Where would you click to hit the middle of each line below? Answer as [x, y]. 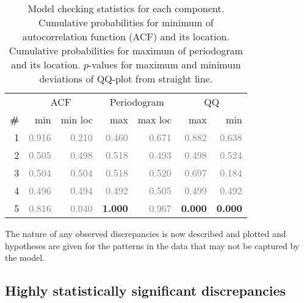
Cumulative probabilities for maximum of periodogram [126, 50]
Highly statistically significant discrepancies [146, 290]
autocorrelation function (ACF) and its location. [126, 36]
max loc [154, 119]
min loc [77, 119]
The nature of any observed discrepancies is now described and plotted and [146, 233]
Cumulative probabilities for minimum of [126, 22]
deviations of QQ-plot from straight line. [126, 78]
